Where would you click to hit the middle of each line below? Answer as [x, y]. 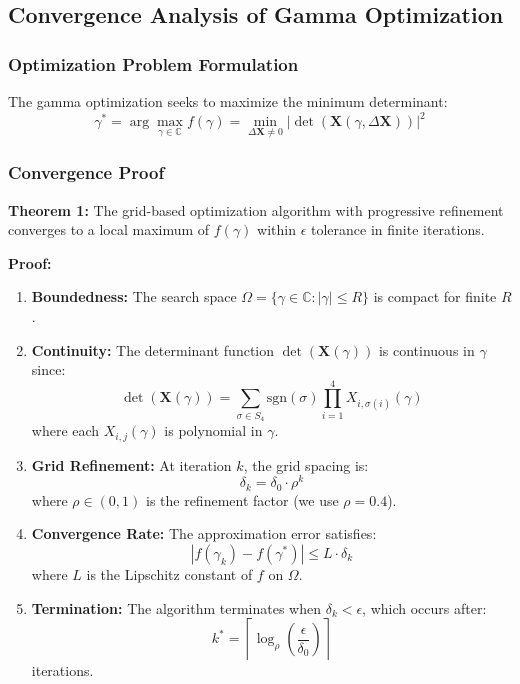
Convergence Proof [86, 172]
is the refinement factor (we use [242, 499]
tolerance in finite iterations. [398, 229]
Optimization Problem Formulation [153, 63]
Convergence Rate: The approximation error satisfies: [204, 533]
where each [65, 430]
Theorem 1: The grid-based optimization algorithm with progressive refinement [256, 209]
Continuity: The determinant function [152, 349]
